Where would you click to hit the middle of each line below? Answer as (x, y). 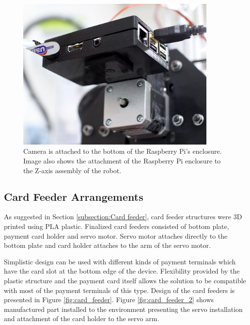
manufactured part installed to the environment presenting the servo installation (123, 309)
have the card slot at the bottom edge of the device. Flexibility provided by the (122, 271)
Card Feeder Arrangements (74, 196)
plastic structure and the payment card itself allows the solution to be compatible (125, 281)
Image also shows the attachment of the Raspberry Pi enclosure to (122, 161)
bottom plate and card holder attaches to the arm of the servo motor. (107, 245)
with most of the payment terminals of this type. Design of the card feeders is (119, 290)
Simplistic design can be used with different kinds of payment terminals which (120, 261)
